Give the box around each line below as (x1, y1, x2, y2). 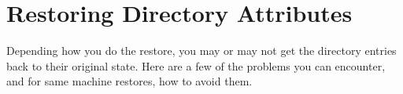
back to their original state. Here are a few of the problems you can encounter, (6, 57, 386, 74)
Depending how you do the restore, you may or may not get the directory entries (6, 42, 397, 59)
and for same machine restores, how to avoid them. (6, 73, 253, 89)
